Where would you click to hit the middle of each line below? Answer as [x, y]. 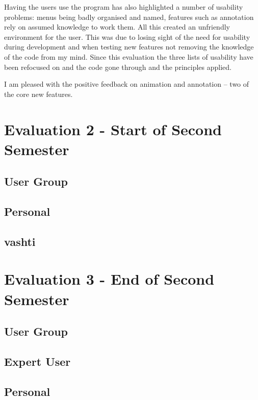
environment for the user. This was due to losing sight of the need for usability [127, 36]
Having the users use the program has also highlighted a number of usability [124, 7]
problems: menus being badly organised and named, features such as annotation [129, 17]
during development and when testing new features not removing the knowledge [129, 47]
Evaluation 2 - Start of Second [113, 129]
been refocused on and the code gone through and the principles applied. [118, 67]
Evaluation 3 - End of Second [109, 279]
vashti [20, 241]
